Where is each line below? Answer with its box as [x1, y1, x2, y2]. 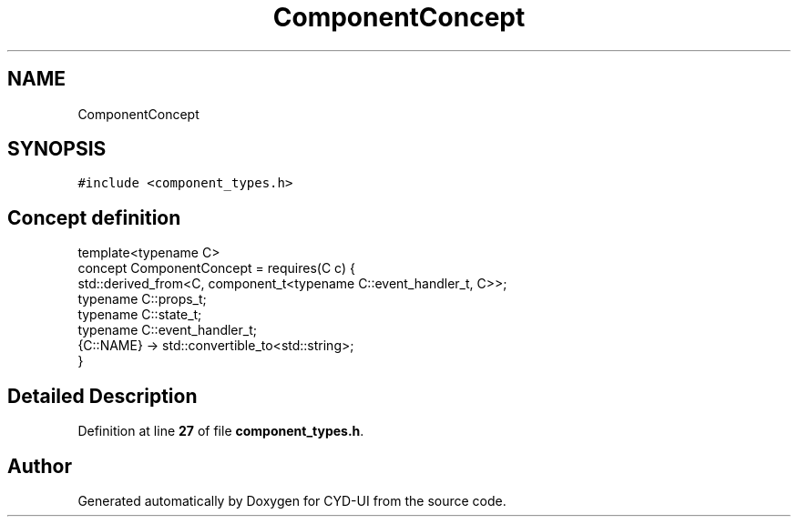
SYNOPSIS [7, 137, 107, 161]
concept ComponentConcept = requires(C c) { [77, 260, 355, 277]
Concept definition [7, 206, 181, 229]
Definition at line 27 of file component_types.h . [77, 423, 364, 439]
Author [7, 454, 72, 478]
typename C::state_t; [77, 307, 202, 323]
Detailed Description [7, 384, 198, 408]
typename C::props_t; [77, 291, 207, 307]
